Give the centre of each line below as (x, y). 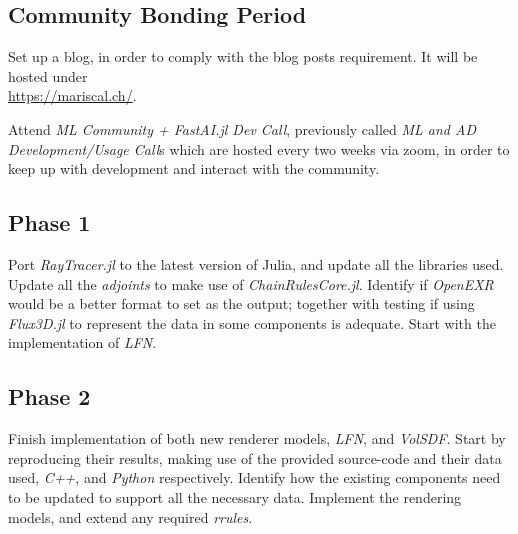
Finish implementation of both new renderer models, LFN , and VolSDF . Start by (257, 438)
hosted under (48, 75)
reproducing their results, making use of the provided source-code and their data (255, 457)
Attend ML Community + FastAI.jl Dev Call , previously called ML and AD (242, 128)
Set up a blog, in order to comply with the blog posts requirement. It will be (243, 56)
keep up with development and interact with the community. (194, 168)
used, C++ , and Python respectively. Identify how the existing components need (254, 477)
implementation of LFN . (82, 342)
